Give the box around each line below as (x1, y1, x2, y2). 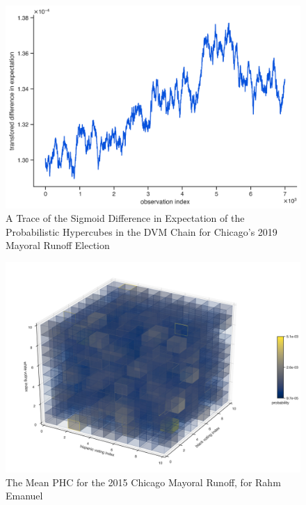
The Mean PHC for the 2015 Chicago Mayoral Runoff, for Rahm (6, 474, 281, 489)
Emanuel (6, 488, 43, 503)
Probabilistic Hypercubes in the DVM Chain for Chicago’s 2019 (6, 224, 277, 239)
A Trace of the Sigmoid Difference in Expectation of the (6, 211, 245, 225)
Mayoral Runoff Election (6, 238, 110, 252)
